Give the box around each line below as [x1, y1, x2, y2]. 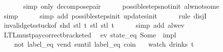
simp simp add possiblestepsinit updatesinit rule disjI [3, 10, 207, 20]
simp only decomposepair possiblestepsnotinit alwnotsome [23, 1, 220, 11]
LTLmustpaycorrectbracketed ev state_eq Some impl [3, 29, 176, 39]
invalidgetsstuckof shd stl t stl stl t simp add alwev [3, 20, 184, 30]
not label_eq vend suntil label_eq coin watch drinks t [14, 39, 194, 49]
